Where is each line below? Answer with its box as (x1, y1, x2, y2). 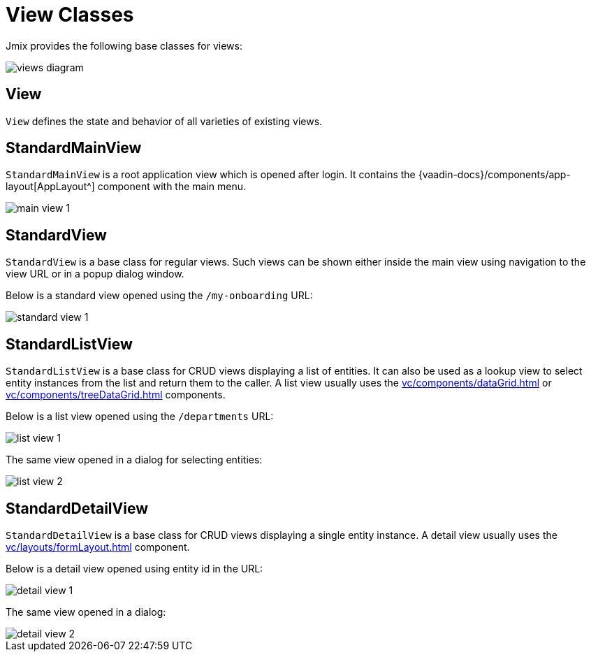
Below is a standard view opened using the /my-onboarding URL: (6, 289, 313, 302)
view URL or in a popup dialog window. (6, 268, 184, 280)
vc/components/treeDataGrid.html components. (6, 389, 226, 401)
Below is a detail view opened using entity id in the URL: (6, 562, 263, 575)
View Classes (6, 3, 134, 27)
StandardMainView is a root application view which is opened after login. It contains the (6, 168, 416, 181)
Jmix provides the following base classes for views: (6, 39, 242, 52)
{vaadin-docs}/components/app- (418, 168, 571, 181)
